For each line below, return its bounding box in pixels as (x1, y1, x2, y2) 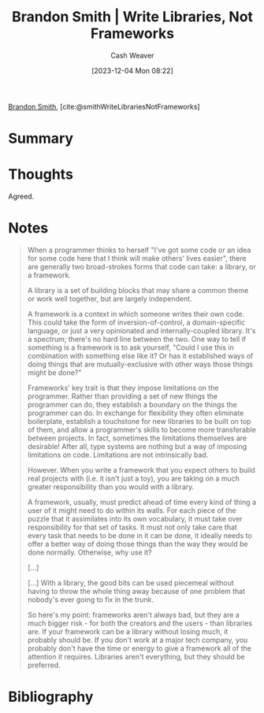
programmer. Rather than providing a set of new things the (27, 392, 218, 401)
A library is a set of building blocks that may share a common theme (27, 286, 249, 295)
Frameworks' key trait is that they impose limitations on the (27, 383, 219, 392)
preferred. (27, 660, 61, 670)
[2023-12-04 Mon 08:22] (91, 65, 173, 75)
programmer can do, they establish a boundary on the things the (27, 400, 238, 409)
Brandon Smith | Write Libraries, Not (11, 8, 254, 26)
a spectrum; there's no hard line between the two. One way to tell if (27, 335, 247, 344)
